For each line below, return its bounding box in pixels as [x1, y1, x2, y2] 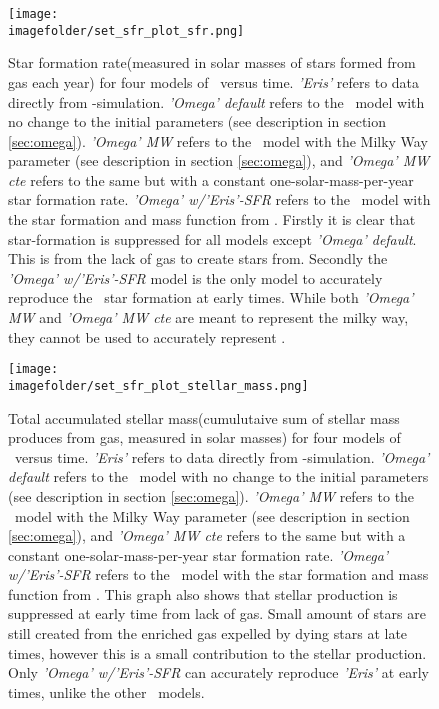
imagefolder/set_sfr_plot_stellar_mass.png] [8, 378, 309, 393]
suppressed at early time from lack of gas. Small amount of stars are [8, 603, 426, 624]
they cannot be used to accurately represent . [8, 326, 286, 347]
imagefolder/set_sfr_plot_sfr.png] [8, 23, 245, 38]
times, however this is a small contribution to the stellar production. [8, 642, 427, 663]
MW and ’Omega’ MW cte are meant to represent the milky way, [8, 307, 409, 328]
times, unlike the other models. [8, 681, 205, 702]
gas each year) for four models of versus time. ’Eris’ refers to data [8, 71, 420, 92]
